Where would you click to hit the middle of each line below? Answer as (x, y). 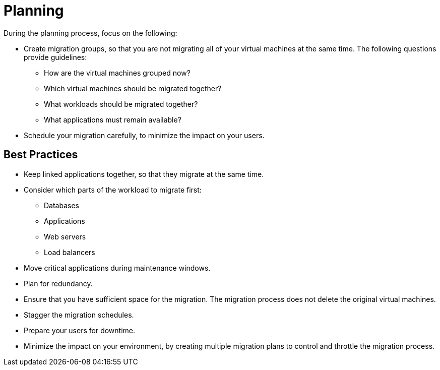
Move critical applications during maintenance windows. (117, 268)
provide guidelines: (55, 57)
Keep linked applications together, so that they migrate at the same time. (144, 174)
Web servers (65, 236)
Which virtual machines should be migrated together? (133, 88)
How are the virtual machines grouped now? (117, 73)
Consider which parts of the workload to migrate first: (113, 190)
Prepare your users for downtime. (79, 330)
